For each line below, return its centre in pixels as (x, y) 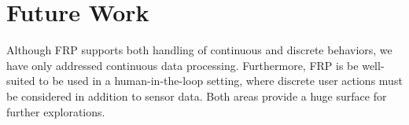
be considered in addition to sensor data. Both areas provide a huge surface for (197, 96)
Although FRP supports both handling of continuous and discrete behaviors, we (199, 50)
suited (21, 81)
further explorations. (56, 111)
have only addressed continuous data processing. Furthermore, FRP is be (182, 65)
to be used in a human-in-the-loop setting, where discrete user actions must (221, 81)
